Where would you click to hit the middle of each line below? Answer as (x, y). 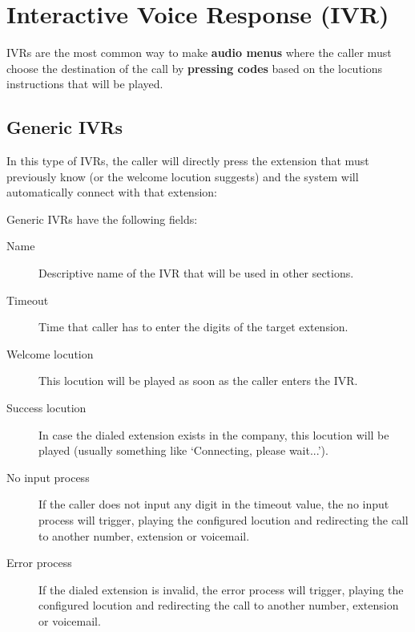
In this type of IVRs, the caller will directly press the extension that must (188, 161)
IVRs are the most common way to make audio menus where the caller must (199, 53)
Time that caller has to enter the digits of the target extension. (193, 327)
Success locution (46, 408)
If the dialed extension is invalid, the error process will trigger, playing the (221, 589)
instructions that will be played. (85, 84)
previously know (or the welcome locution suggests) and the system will (183, 176)
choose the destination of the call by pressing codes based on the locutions (195, 68)
